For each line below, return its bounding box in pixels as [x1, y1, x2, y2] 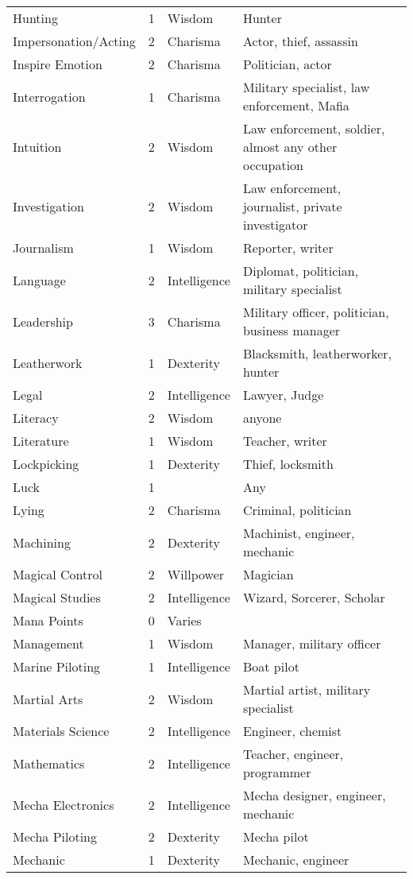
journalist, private [242, 197, 342, 215]
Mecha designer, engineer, [242, 786, 386, 804]
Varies [167, 611, 202, 629]
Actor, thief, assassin [242, 32, 358, 50]
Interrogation [13, 87, 86, 106]
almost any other [242, 137, 338, 156]
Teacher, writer [242, 432, 327, 450]
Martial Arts [13, 689, 83, 708]
